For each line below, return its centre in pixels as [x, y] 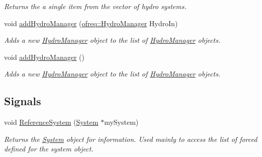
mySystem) [121, 122]
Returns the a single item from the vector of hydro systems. [95, 6]
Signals [23, 101]
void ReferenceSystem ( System [51, 122]
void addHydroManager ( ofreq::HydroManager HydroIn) [91, 23]
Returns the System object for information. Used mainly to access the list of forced [131, 139]
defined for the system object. [49, 149]
